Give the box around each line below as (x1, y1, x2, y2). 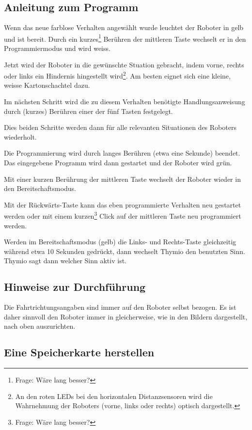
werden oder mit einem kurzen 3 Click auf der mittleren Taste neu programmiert (4, 209, 241, 221)
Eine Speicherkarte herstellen (4, 345, 155, 360)
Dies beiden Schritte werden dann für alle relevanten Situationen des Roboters (4, 122, 236, 132)
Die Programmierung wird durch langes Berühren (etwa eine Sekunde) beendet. (4, 148, 240, 158)
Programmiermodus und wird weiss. (4, 43, 110, 53)
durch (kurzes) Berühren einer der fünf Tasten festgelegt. (4, 106, 173, 116)
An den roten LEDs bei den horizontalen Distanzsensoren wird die (15, 391, 213, 401)
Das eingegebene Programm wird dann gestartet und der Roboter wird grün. (4, 158, 232, 168)
